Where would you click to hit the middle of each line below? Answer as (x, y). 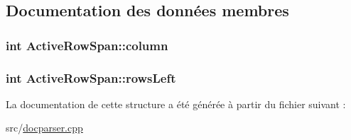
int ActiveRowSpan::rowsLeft (91, 77)
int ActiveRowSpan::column (87, 45)
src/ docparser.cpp (44, 128)
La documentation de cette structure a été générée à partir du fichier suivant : (176, 104)
